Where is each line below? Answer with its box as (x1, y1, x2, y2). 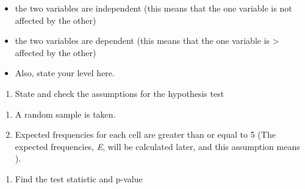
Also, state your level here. (15, 66, 115, 79)
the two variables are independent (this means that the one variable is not (15, 2, 292, 14)
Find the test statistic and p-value (15, 172, 143, 185)
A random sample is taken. (15, 107, 116, 120)
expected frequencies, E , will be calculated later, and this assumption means (15, 140, 300, 152)
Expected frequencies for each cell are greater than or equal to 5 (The (15, 128, 276, 141)
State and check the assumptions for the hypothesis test (15, 87, 224, 99)
